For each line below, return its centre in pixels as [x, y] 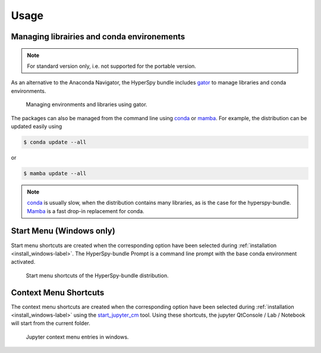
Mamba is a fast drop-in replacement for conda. [86, 211]
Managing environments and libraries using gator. [87, 105]
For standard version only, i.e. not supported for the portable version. [111, 66]
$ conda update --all [55, 142]
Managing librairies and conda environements [98, 37]
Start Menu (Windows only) [63, 231]
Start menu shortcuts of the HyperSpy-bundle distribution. [97, 275]
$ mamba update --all [55, 173]
